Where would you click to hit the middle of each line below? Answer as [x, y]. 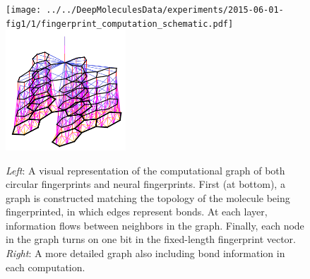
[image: [24, 10]
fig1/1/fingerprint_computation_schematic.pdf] [120, 24]
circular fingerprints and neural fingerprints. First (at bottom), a [145, 184]
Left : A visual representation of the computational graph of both [145, 170]
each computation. [46, 267]
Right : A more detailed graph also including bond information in [145, 253]
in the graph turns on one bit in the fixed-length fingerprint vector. [151, 239]
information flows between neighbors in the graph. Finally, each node [155, 225]
